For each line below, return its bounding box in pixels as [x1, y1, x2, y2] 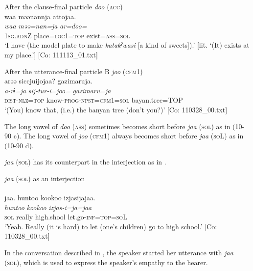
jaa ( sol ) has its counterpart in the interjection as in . [4, 157, 166, 167]
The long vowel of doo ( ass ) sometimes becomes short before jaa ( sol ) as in [4, 121, 230, 131]
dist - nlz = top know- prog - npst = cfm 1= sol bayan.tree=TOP [4, 95, 183, 105]
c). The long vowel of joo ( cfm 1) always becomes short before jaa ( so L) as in [13, 131, 244, 141]
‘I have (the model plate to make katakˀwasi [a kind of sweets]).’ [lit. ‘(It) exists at [4, 40, 250, 50]
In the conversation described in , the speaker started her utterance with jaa [4, 247, 233, 258]
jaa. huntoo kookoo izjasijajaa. [4, 192, 96, 203]
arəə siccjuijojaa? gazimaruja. [4, 76, 92, 86]
